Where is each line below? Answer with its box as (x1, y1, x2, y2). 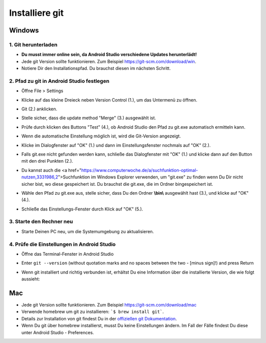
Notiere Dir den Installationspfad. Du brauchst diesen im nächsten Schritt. (21, 66, 171, 71)
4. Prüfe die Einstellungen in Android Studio (9, 240, 116, 247)
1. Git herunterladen (9, 41, 58, 48)
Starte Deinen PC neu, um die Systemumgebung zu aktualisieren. (21, 228, 154, 234)
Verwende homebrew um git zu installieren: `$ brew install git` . (21, 309, 164, 315)
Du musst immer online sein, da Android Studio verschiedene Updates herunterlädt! (21, 52, 197, 58)
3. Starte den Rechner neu (9, 218, 73, 225)
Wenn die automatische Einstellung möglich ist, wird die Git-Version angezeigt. (21, 133, 181, 139)
